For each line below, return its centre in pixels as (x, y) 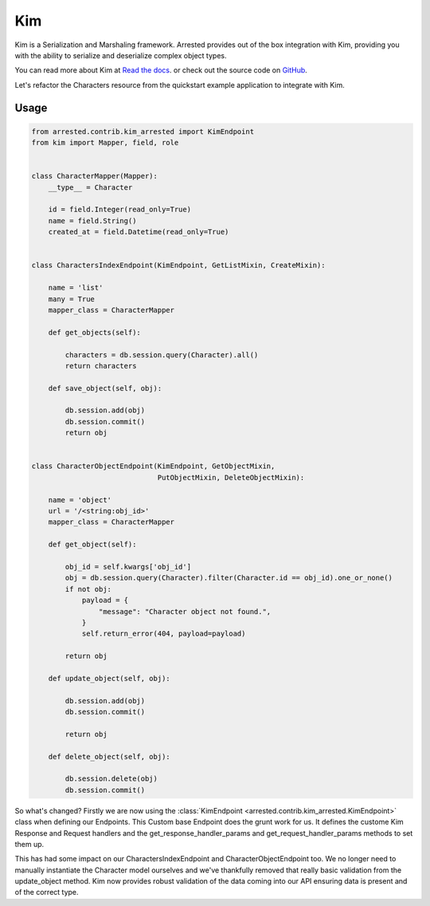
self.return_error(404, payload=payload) (164, 634)
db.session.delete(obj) (111, 779)
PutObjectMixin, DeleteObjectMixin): (231, 477)
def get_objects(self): (94, 332)
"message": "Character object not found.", (185, 611)
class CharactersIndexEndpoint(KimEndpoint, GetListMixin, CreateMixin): (178, 266)
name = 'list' (76, 288)
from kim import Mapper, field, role (105, 143)
